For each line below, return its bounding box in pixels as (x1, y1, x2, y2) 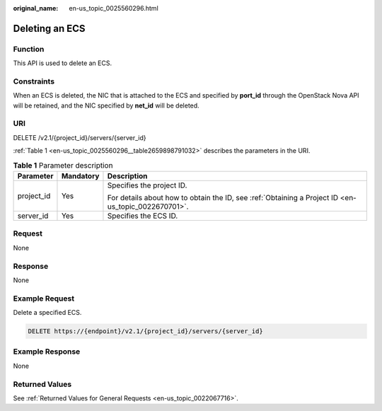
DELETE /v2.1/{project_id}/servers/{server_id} (13, 133, 146, 141)
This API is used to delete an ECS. (13, 59, 112, 67)
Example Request (13, 294, 74, 303)
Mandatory (61, 170, 100, 180)
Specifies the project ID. (107, 180, 187, 190)
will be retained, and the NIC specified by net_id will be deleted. (13, 101, 199, 110)
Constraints (13, 76, 55, 86)
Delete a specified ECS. (13, 308, 82, 317)
